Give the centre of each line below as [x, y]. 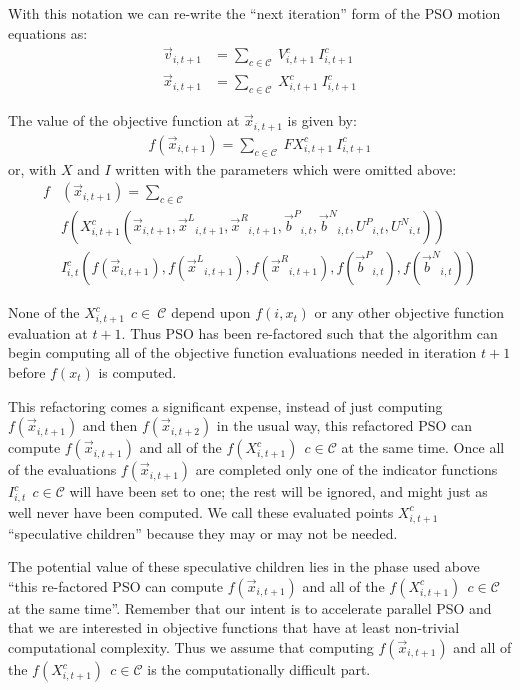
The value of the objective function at [124, 120]
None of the [44, 312]
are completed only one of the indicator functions [346, 469]
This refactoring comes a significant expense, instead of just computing [225, 405]
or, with [32, 168]
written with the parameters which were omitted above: [286, 168]
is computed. [137, 371]
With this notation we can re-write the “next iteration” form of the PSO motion [254, 13]
